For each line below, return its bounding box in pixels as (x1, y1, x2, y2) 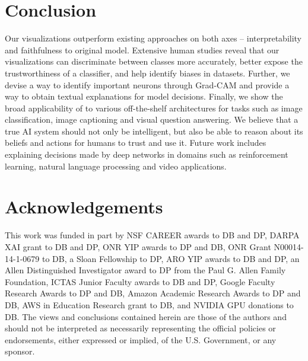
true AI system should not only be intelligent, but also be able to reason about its (5, 124, 303, 137)
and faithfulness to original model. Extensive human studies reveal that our (5, 43, 280, 56)
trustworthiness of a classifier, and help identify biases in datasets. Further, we (5, 66, 290, 79)
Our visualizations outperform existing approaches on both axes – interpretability (5, 32, 302, 44)
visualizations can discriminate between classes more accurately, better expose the (5, 55, 303, 68)
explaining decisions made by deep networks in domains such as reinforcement (5, 148, 288, 161)
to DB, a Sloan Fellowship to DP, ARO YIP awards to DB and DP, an (42, 252, 300, 264)
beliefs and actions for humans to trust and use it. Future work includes (5, 136, 266, 149)
